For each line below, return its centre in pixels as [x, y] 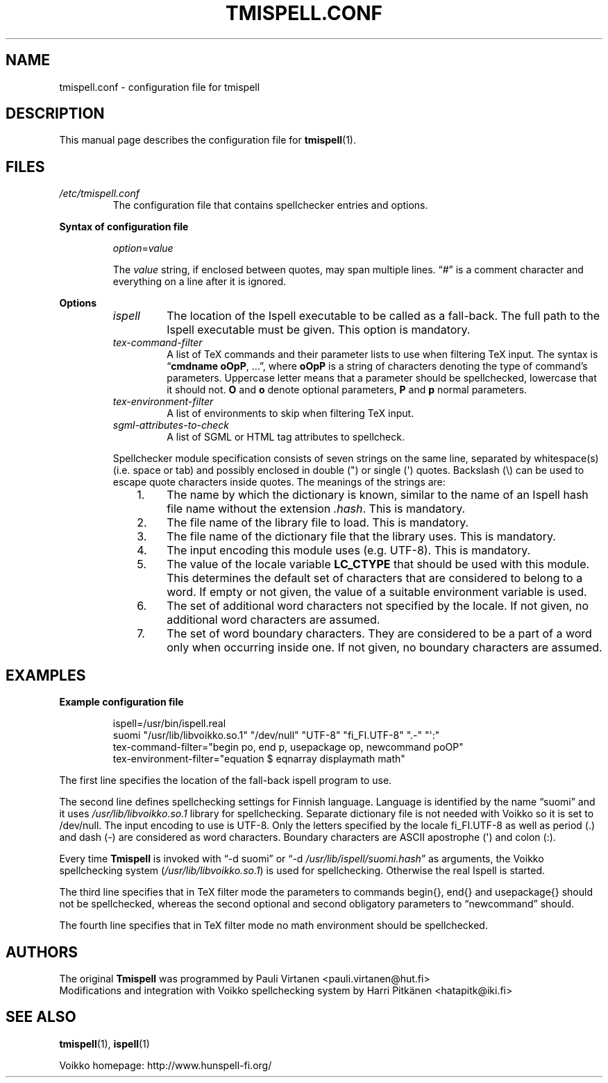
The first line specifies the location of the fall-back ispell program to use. [226, 781]
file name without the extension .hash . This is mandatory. [316, 509]
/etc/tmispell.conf [99, 194]
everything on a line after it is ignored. [200, 282]
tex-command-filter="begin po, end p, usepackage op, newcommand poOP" [288, 747]
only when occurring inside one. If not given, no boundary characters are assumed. [385, 648]
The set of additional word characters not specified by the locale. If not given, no [378, 606]
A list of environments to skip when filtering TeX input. [290, 413]
